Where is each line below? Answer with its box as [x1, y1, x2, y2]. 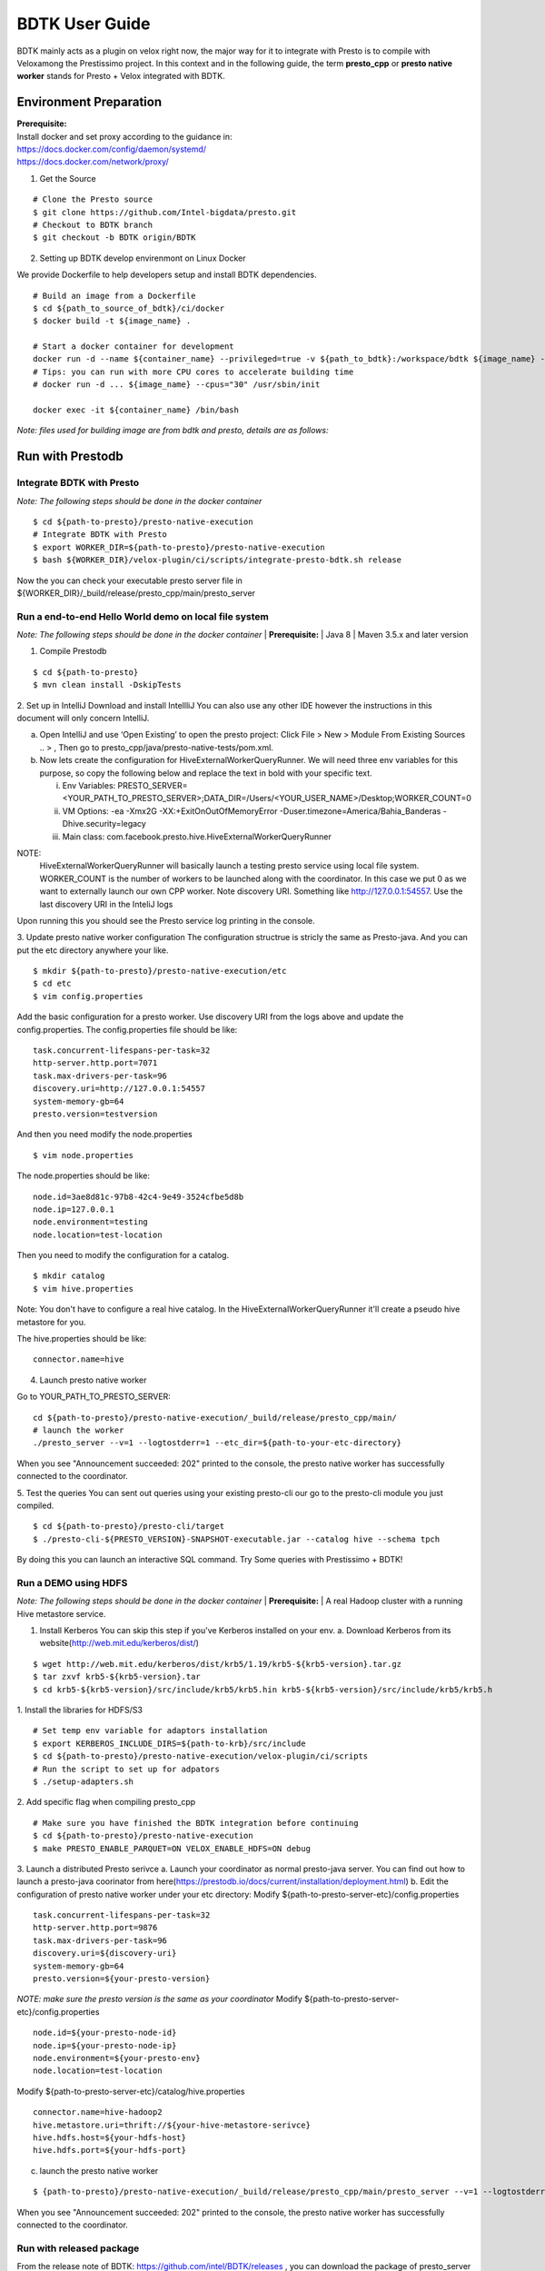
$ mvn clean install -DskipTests [33, 679, 182, 690]
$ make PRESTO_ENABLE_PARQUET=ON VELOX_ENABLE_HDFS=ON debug [33, 1843, 311, 1853]
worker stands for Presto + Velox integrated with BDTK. [16, 71, 226, 82]
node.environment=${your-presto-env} [33, 2053, 202, 2063]
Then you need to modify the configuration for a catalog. [16, 1250, 230, 1261]
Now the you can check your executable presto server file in [16, 575, 243, 586]
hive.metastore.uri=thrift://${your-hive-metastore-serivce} [33, 2119, 311, 2130]
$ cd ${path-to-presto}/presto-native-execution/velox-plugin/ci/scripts [33, 1751, 369, 1761]
